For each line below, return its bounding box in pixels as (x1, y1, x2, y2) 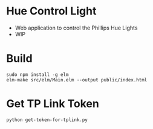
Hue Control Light (6, 4, 97, 18)
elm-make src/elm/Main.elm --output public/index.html (6, 77, 148, 83)
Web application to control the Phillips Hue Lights (15, 24, 138, 31)
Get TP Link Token (6, 97, 100, 111)
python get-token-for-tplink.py (6, 116, 88, 123)
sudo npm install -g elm (6, 71, 69, 78)
